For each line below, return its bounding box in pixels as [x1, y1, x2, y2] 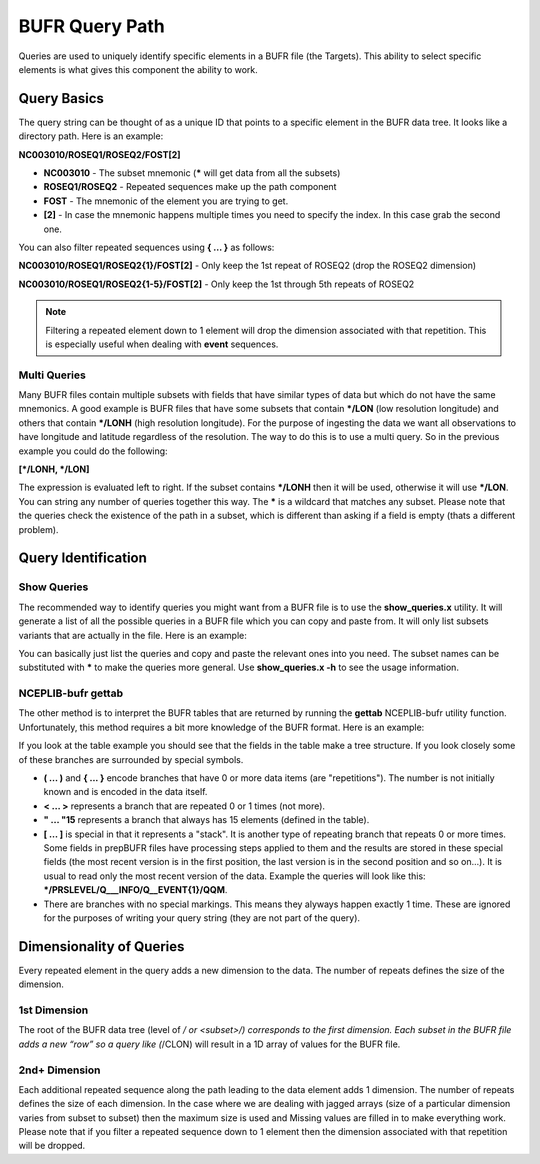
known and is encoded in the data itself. [43, 786, 208, 798]
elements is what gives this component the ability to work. [18, 63, 259, 75]
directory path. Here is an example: [18, 130, 164, 142]
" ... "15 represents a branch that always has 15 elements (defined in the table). [43, 814, 370, 826]
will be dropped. [18, 1140, 86, 1152]
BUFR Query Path [18, 15, 165, 37]
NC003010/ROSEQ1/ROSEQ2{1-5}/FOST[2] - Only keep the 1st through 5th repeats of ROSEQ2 [18, 278, 415, 290]
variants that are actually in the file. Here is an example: [18, 629, 247, 641]
